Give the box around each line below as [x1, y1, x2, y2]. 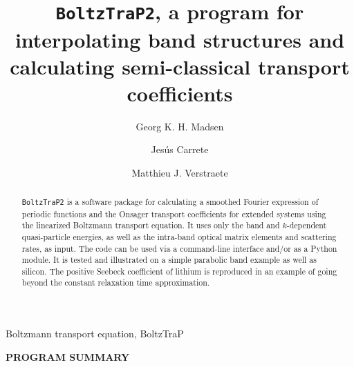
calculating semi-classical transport [10, 52, 350, 80]
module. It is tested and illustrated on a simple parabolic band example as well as [21, 254, 317, 266]
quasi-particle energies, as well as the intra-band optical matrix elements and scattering [21, 230, 337, 242]
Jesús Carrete [151, 142, 209, 157]
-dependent [286, 219, 327, 231]
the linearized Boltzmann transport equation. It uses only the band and [21, 219, 280, 231]
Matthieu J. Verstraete [131, 166, 228, 179]
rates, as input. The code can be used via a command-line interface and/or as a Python [21, 242, 337, 254]
